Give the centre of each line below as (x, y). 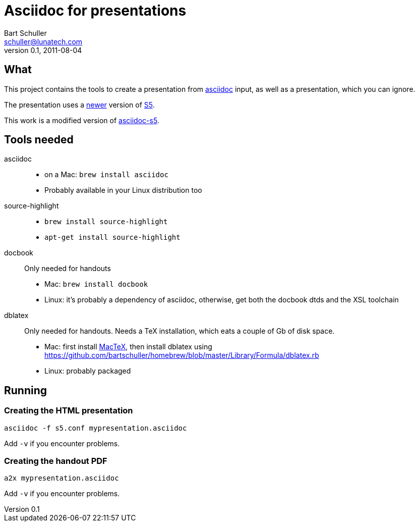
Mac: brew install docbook (96, 284)
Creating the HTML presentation (69, 411)
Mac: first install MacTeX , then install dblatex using (128, 347)
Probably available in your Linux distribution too (123, 190)
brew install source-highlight (106, 222)
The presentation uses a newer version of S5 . (79, 104)
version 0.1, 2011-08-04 (43, 50)
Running (26, 390)
